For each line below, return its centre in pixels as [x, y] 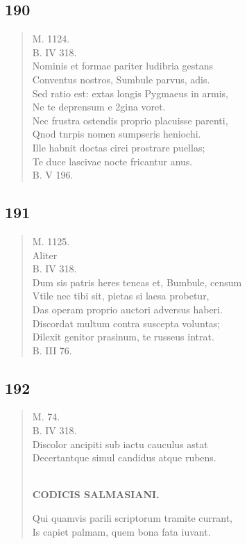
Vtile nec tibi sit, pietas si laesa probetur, [121, 296]
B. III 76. [52, 350]
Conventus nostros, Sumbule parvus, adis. [121, 79]
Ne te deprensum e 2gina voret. [99, 107]
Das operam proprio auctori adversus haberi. [127, 309]
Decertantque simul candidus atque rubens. [124, 458]
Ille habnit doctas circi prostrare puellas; [119, 147]
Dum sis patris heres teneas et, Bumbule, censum [137, 282]
